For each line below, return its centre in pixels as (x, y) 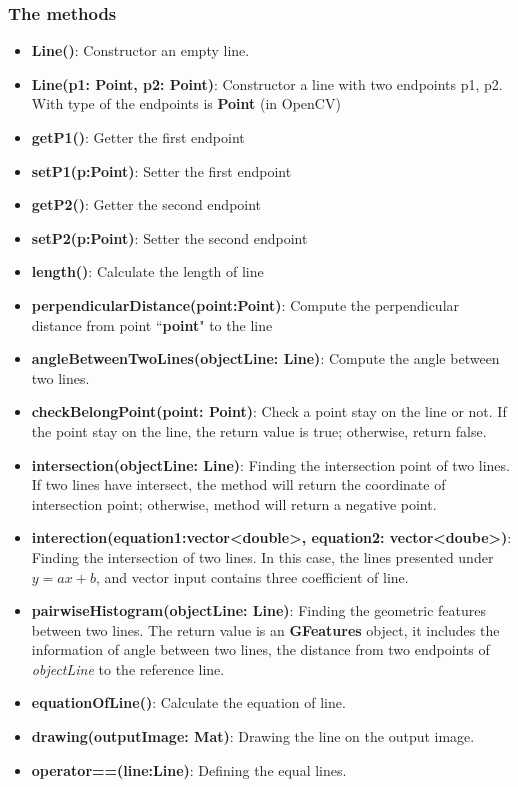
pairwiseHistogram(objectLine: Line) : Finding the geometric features (258, 610)
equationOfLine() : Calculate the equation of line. (188, 702)
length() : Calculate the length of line (147, 271)
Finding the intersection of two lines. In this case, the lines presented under (262, 556)
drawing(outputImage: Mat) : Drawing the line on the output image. (253, 736)
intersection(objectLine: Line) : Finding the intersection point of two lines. (270, 464)
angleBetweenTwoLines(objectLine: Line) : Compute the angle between (265, 358)
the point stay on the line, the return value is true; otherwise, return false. (259, 430)
